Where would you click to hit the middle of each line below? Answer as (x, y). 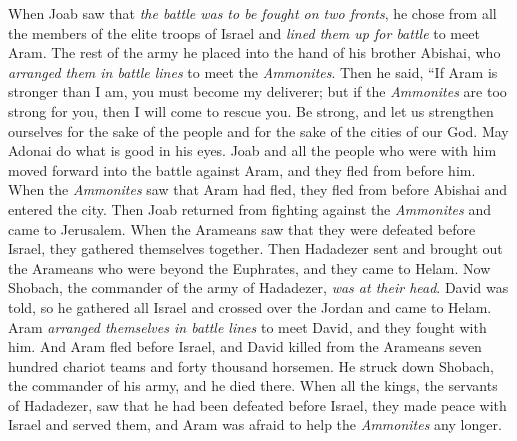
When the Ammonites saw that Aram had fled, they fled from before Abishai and (258, 189)
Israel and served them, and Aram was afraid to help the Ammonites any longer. (255, 424)
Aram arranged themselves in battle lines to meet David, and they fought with (247, 326)
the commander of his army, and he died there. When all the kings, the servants (253, 385)
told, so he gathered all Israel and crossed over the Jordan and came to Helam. (250, 306)
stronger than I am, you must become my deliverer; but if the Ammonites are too (257, 91)
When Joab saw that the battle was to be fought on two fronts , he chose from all (252, 13)
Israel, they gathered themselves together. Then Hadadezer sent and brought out (255, 248)
